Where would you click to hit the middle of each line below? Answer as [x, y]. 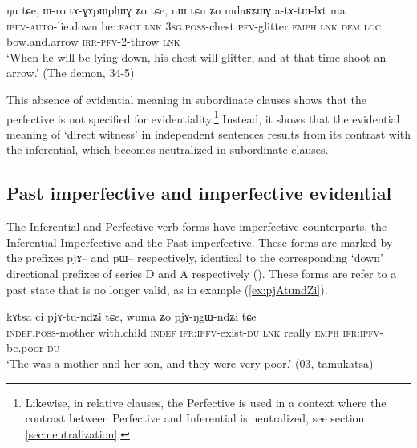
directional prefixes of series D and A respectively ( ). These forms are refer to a [202, 273]
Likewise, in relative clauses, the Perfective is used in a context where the [206, 402]
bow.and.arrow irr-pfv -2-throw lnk [93, 41]
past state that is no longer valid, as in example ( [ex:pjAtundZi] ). [167, 289]
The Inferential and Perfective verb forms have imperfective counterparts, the [197, 226]
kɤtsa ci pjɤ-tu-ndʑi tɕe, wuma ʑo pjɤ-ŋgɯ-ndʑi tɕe [132, 316]
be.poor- [27, 347]
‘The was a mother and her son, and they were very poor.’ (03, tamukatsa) [190, 363]
